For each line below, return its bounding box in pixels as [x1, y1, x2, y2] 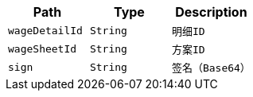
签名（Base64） [171, 62, 251, 74]
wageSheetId [8, 43, 77, 55]
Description [175, 4, 247, 20]
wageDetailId [8, 25, 83, 37]
